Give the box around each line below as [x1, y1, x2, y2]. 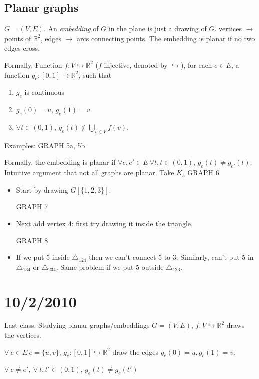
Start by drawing [16, 184, 68, 195]
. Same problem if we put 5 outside [56, 261, 164, 272]
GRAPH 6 [187, 167, 219, 178]
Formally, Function [4, 59, 62, 70]
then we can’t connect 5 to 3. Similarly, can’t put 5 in [89, 252, 254, 262]
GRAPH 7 [16, 201, 48, 212]
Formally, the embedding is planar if [4, 157, 116, 167]
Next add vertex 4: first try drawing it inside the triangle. [16, 218, 193, 228]
